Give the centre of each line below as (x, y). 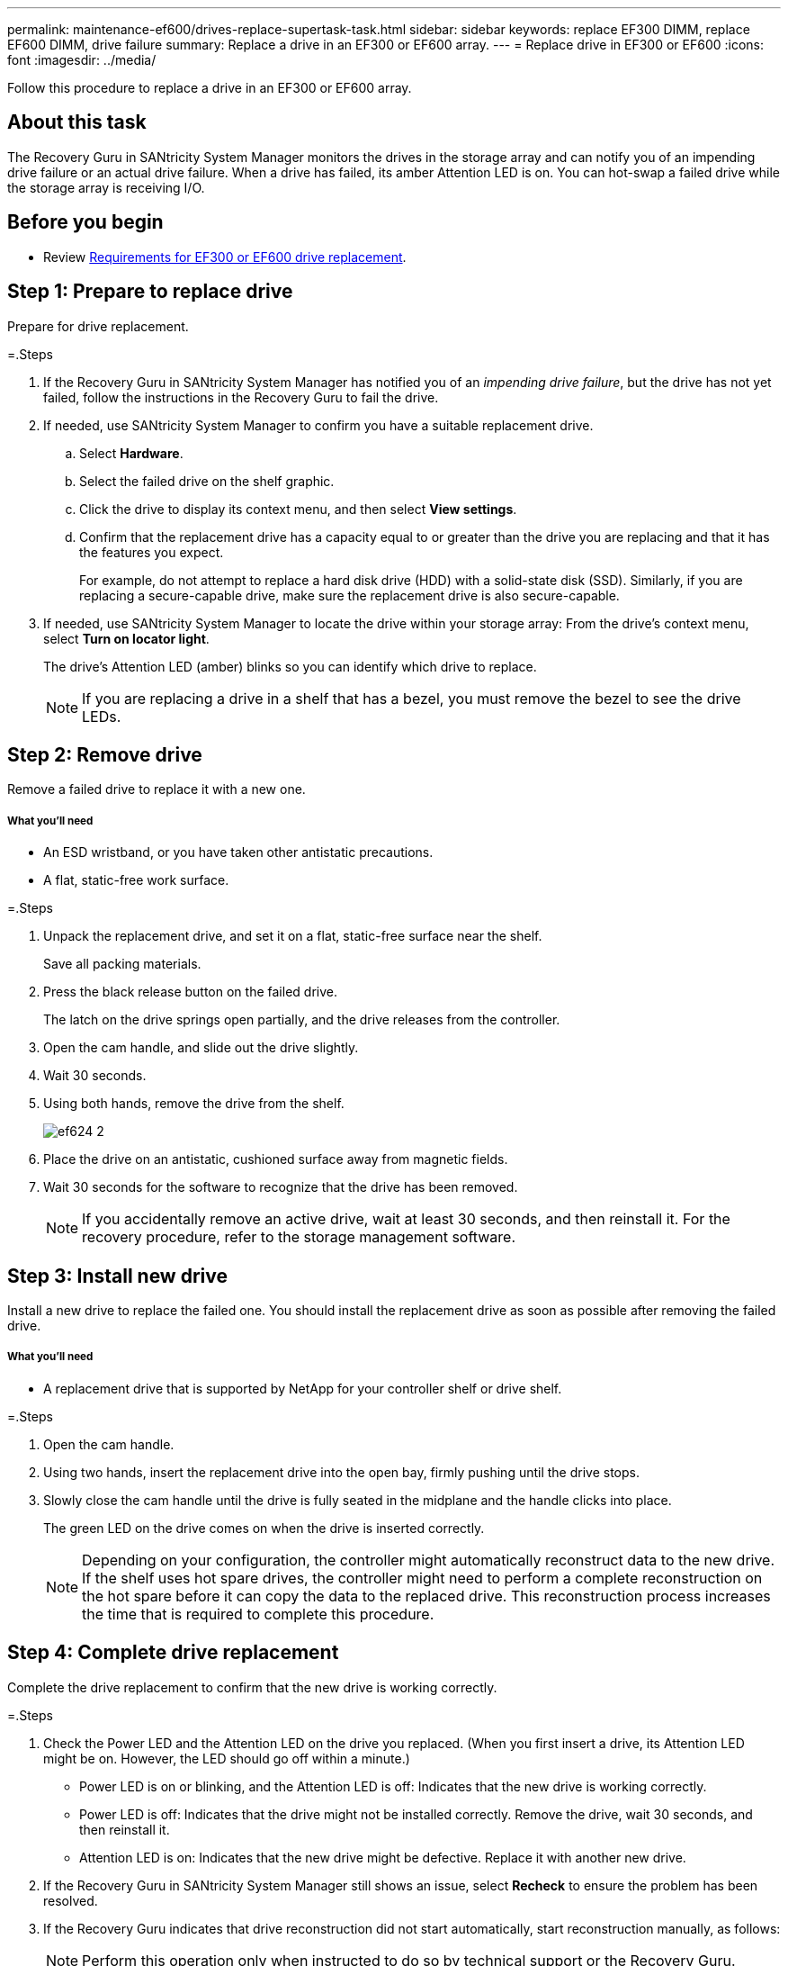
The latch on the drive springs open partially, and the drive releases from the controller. (302, 1020)
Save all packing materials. (122, 964)
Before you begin (85, 222)
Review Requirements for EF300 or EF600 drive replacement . (225, 257)
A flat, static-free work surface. (136, 880)
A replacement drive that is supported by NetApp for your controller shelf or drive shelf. (303, 1388)
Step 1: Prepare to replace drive (150, 292)
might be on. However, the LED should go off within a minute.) (227, 1758)
